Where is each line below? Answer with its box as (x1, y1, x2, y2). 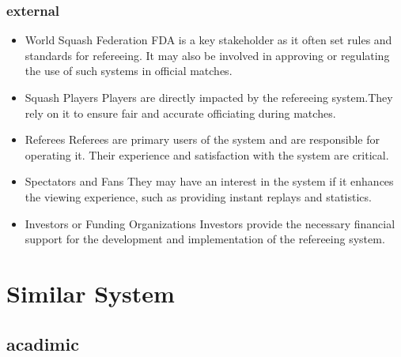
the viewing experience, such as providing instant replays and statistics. (25, 188, 372, 205)
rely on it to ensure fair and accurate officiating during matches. (25, 104, 336, 121)
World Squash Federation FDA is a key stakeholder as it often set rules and (25, 32, 392, 48)
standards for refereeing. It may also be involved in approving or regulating (25, 47, 390, 63)
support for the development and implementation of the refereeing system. (25, 231, 385, 247)
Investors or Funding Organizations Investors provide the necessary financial (25, 215, 395, 231)
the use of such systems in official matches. (25, 62, 233, 79)
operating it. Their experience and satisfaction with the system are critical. (25, 146, 389, 163)
